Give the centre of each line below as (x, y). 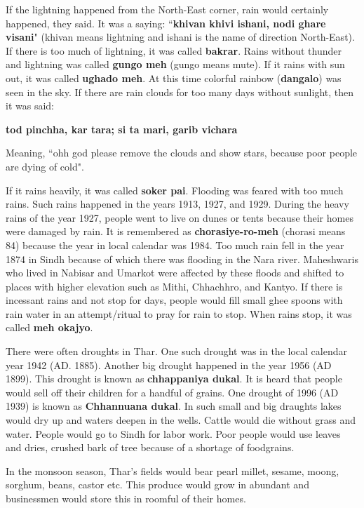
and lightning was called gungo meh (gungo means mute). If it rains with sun (175, 64)
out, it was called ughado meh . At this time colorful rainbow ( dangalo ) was (174, 78)
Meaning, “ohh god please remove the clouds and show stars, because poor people (182, 153)
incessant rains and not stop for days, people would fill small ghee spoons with (174, 300)
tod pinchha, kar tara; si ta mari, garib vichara (122, 129)
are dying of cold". (45, 166)
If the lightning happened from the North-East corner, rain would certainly (167, 9)
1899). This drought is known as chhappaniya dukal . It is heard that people (174, 379)
